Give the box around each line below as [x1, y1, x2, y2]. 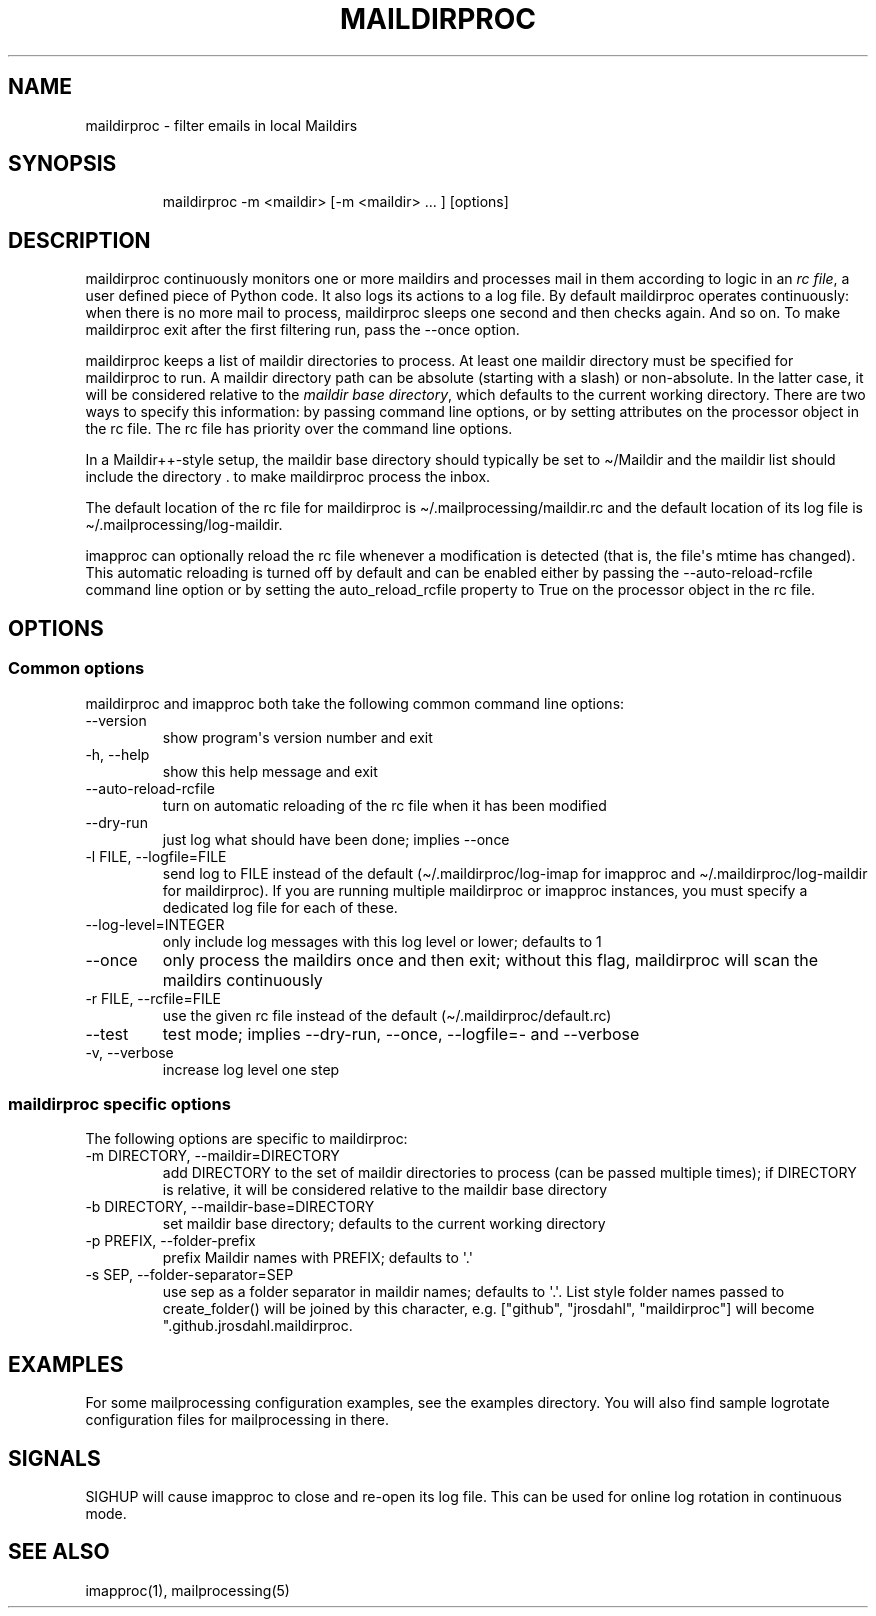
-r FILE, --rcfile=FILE [85, 989, 222, 1007]
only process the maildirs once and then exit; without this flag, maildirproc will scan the [162, 949, 819, 970]
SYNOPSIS [8, 151, 117, 177]
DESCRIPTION [8, 227, 151, 253]
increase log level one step [162, 1060, 340, 1078]
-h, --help [85, 745, 150, 763]
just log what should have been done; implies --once [162, 830, 510, 848]
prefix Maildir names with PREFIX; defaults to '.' [162, 1249, 473, 1267]
